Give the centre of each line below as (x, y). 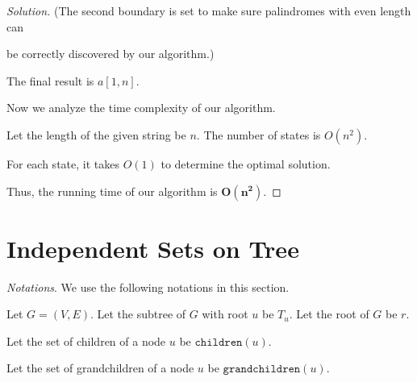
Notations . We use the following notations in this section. (148, 286)
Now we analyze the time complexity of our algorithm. (141, 108)
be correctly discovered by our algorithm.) (111, 54)
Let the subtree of (142, 314)
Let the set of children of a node (86, 340)
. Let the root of (329, 314)
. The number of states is (259, 134)
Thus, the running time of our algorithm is (112, 191)
